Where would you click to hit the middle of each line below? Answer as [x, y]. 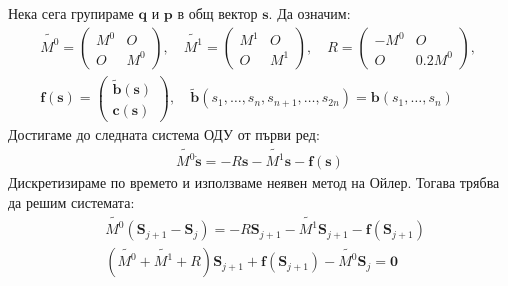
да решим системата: [71, 201]
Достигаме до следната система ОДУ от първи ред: [164, 134]
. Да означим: [309, 13]
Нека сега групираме [71, 13]
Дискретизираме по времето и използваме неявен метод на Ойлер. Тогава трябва [254, 182]
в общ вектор [217, 13]
